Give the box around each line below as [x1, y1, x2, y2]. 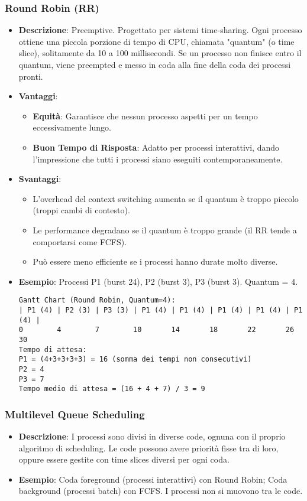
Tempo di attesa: [18, 345, 87, 354]
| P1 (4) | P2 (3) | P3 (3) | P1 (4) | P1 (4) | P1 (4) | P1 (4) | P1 [18, 305, 303, 314]
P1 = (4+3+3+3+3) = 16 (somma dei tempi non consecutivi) [18, 355, 252, 364]
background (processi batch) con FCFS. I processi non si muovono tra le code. [18, 484, 303, 497]
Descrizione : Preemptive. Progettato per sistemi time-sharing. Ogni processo [18, 24, 302, 36]
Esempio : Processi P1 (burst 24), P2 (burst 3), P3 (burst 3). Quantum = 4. [18, 275, 298, 287]
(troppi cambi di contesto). [33, 204, 130, 216]
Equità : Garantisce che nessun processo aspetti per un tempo [33, 109, 258, 122]
